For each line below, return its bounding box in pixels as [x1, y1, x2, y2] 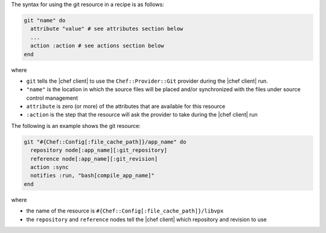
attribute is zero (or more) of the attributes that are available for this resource [26, 103, 226, 110]
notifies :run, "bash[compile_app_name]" [30, 172, 155, 179]
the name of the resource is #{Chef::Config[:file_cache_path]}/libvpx [26, 207, 224, 214]
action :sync [30, 164, 69, 171]
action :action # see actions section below [30, 42, 164, 49]
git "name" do [24, 17, 66, 24]
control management [26, 94, 78, 101]
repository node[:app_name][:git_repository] [30, 147, 167, 154]
